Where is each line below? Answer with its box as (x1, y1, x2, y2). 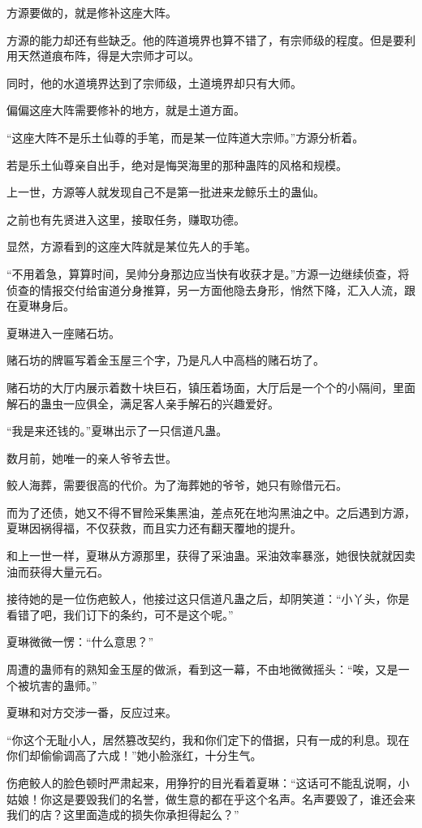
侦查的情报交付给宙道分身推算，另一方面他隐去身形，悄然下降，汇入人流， (6, 281, 404, 298)
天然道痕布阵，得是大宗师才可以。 (17, 47, 200, 64)
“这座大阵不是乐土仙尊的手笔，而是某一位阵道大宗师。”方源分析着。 (6, 128, 364, 145)
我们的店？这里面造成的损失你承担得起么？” (6, 806, 239, 823)
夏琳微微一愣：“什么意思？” (6, 633, 154, 650)
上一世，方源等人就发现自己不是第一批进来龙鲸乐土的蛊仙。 (6, 183, 325, 201)
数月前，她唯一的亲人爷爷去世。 (6, 449, 177, 466)
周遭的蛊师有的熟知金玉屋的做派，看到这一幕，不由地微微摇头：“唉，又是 (6, 661, 398, 678)
